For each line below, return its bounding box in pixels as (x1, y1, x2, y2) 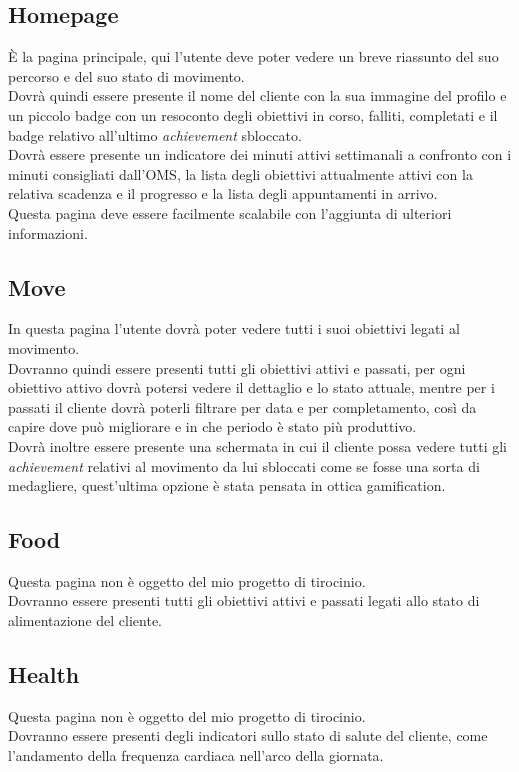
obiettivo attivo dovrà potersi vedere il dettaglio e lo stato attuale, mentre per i (8, 377, 495, 398)
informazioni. (8, 222, 88, 243)
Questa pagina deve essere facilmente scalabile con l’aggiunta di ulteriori (8, 202, 452, 223)
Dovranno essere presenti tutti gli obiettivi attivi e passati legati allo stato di (8, 590, 480, 611)
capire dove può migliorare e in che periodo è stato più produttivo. (8, 416, 417, 437)
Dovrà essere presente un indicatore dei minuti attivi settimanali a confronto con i (8, 144, 512, 165)
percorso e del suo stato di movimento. (8, 65, 245, 86)
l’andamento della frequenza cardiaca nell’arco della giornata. (8, 745, 384, 766)
